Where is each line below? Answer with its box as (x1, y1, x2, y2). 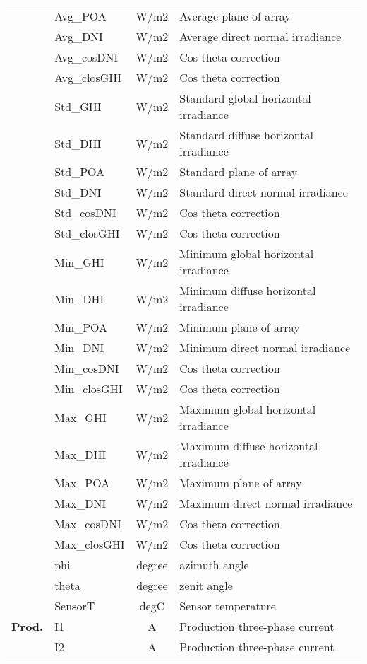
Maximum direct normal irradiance (179, 495, 353, 511)
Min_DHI (54, 290, 104, 307)
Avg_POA (54, 8, 107, 24)
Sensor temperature (179, 598, 276, 614)
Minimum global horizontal (179, 245, 314, 262)
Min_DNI (54, 339, 104, 356)
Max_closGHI (54, 536, 125, 552)
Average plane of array (179, 8, 291, 24)
